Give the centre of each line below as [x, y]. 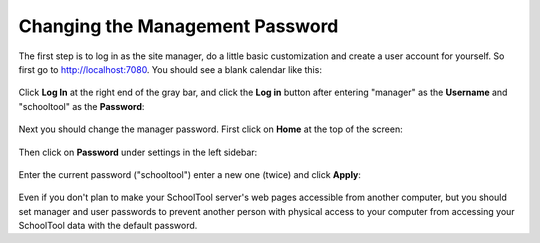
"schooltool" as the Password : [81, 106]
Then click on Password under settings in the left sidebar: [138, 152]
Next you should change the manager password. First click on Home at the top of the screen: [211, 129]
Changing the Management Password [178, 26]
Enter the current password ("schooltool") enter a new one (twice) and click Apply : [190, 174]
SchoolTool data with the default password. [108, 226]
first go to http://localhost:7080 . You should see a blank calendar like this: [170, 69]
